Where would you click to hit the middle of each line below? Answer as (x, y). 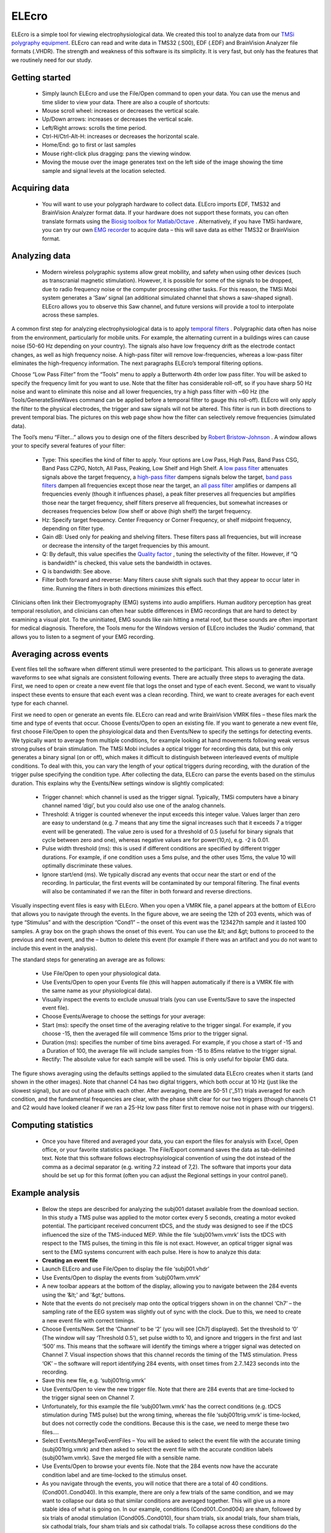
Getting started (41, 78)
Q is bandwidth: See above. (77, 571)
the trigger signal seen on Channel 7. (88, 1397)
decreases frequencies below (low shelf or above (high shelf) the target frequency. (147, 511)
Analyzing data (41, 256)
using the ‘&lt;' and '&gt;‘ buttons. (84, 1294)
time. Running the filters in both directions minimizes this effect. (123, 588)
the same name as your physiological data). (97, 991)
